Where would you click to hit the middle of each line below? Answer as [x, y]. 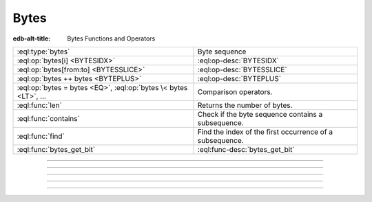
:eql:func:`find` [41, 136]
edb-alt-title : [32, 38]
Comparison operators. [235, 91]
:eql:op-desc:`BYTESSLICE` [242, 69]
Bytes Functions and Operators [111, 38]
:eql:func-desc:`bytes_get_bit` [246, 149]
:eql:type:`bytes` [43, 52]
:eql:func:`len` [39, 105]
